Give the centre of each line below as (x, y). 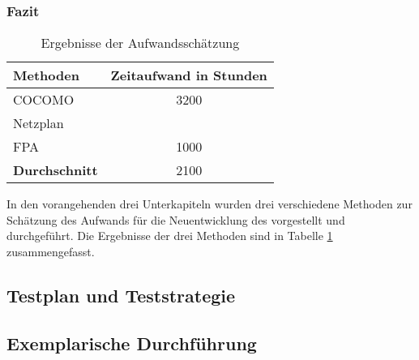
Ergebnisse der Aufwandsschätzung (140, 43)
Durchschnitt (56, 170)
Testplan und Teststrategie (121, 295)
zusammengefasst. (51, 251)
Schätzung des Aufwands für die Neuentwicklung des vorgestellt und (176, 219)
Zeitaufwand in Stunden (189, 75)
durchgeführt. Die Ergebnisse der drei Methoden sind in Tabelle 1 (170, 236)
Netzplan (38, 123)
